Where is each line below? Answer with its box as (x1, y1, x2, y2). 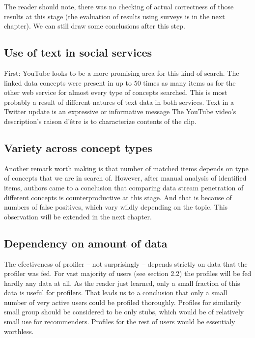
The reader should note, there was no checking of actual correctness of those (4, 1, 234, 11)
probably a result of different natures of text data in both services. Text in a (4, 96, 234, 107)
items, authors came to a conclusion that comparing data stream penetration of (4, 182, 244, 192)
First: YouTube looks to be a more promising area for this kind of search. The (4, 67, 239, 78)
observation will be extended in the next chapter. (4, 211, 152, 221)
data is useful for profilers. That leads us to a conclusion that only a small (4, 287, 227, 298)
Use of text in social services (4, 45, 152, 60)
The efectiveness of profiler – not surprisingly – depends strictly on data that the (4, 258, 248, 269)
